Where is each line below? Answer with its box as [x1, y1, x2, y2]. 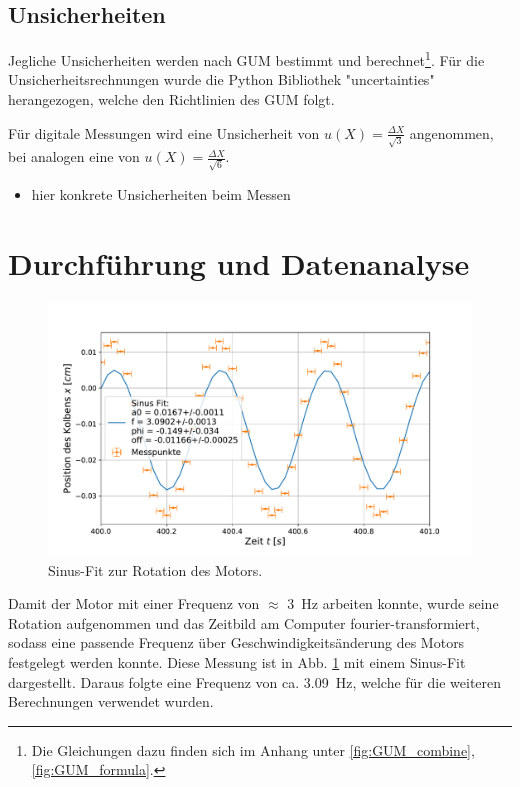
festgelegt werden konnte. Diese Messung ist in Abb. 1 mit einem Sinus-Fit [8, 651, 466, 672]
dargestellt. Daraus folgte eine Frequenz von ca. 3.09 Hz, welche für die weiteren [8, 671, 502, 692]
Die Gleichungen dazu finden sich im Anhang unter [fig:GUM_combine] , [31, 739, 475, 760]
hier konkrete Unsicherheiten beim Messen [31, 184, 291, 205]
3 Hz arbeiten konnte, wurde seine [287, 593, 499, 614]
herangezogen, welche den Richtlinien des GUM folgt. [8, 89, 335, 110]
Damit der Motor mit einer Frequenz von [8, 593, 260, 614]
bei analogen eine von [8, 146, 140, 167]
